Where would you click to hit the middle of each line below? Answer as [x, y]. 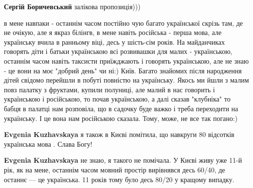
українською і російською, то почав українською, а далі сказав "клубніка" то [117, 99]
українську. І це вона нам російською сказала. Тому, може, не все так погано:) [121, 118]
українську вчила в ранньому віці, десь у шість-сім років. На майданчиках [115, 42]
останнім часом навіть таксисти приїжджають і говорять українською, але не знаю [126, 60]
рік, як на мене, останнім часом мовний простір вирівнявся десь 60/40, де [115, 169]
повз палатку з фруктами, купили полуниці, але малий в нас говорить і [109, 89]
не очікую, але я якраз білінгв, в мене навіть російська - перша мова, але [113, 32]
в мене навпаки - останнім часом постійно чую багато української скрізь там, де [123, 23]
